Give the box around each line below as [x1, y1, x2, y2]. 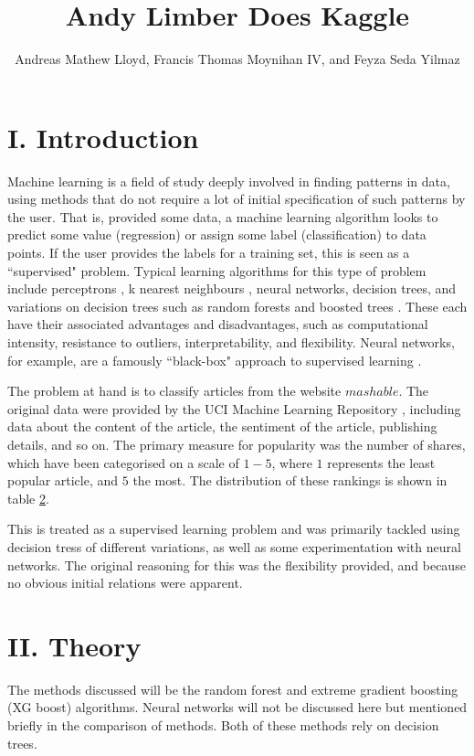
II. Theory [7, 626, 142, 664]
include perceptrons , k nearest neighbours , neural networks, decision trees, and [7, 279, 457, 298]
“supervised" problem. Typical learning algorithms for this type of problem [7, 261, 427, 280]
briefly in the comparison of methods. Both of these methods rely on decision [7, 716, 439, 735]
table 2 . [7, 488, 49, 507]
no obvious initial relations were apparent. [7, 573, 243, 592]
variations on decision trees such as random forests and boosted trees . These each [7, 296, 468, 315]
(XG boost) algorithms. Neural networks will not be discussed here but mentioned [7, 697, 468, 717]
